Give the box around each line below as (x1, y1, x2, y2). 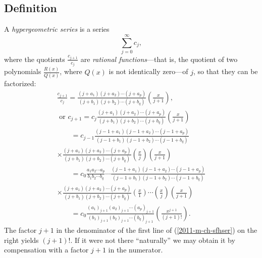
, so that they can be (193, 66, 258, 77)
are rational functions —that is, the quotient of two (80, 53, 238, 64)
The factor (4, 225, 37, 235)
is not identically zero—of (109, 66, 188, 77)
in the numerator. (108, 244, 163, 255)
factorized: (4, 78, 36, 89)
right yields (4, 234, 39, 245)
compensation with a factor (4, 244, 89, 255)
